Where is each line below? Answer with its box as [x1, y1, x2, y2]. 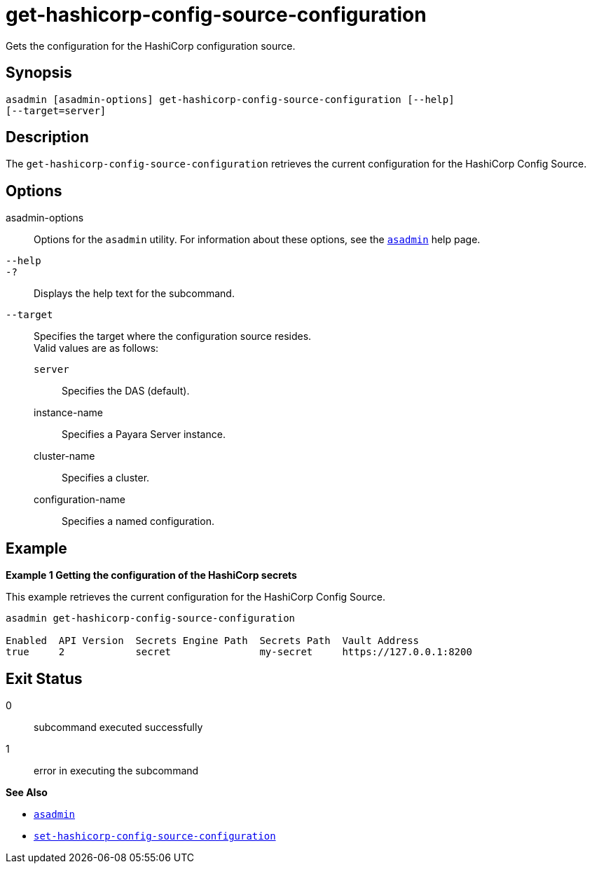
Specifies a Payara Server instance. [62, 428, 226, 441]
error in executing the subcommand [34, 764, 199, 776]
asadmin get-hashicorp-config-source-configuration [6, 613, 296, 624]
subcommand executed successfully [34, 720, 203, 733]
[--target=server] [6, 104, 106, 116]
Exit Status [6, 669, 83, 687]
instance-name [34, 406, 103, 419]
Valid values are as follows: [34, 342, 159, 355]
